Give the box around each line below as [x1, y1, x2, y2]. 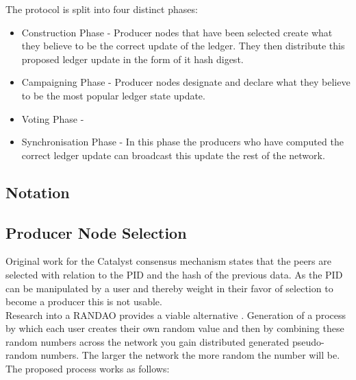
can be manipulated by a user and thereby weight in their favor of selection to [5, 281, 333, 295]
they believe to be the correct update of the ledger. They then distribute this [21, 38, 345, 53]
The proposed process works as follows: [5, 361, 170, 376]
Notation [5, 181, 70, 202]
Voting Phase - [21, 111, 84, 126]
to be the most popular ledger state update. [21, 88, 205, 102]
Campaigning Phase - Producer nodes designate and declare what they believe [21, 75, 351, 89]
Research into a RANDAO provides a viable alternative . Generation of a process [5, 307, 346, 322]
